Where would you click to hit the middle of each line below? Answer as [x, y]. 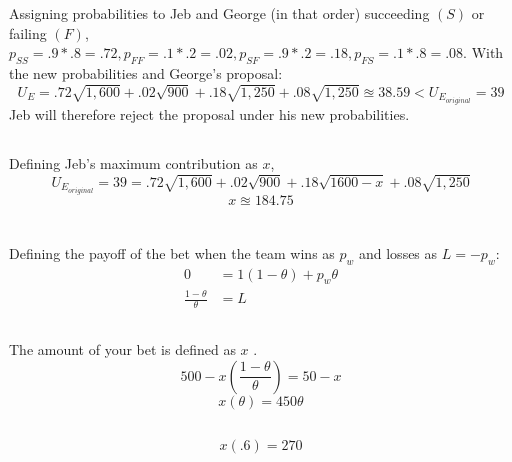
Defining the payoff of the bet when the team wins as [172, 252]
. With [483, 52]
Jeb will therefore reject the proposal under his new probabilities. [209, 113]
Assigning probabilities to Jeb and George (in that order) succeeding [219, 13]
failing [28, 32]
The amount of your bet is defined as [122, 349]
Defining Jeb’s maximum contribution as [133, 162]
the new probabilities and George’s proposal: [146, 72]
